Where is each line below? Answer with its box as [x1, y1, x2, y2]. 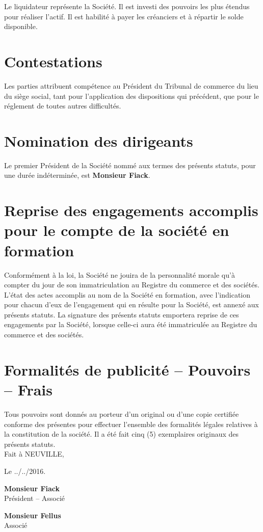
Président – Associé [4, 493, 65, 503]
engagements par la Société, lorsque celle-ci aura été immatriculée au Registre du [4, 319, 257, 330]
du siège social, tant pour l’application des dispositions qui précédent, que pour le [4, 90, 259, 101]
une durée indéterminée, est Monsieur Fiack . [4, 170, 150, 180]
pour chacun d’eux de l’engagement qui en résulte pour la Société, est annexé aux [4, 299, 259, 310]
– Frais [4, 379, 52, 400]
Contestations [4, 50, 102, 71]
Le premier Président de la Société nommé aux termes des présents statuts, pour [4, 159, 256, 170]
